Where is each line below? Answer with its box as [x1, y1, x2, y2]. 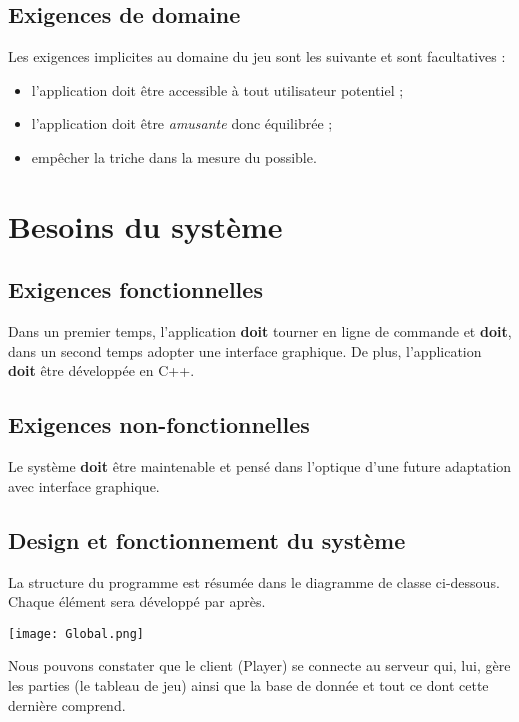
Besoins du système [8, 205, 283, 246]
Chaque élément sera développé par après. [8, 591, 266, 612]
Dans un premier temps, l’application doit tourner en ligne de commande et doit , [8, 321, 512, 342]
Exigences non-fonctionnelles [8, 409, 310, 440]
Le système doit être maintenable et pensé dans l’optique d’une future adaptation [8, 456, 512, 477]
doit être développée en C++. [8, 360, 195, 381]
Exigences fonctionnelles [8, 274, 263, 305]
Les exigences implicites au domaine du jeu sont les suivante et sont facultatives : [8, 46, 506, 67]
